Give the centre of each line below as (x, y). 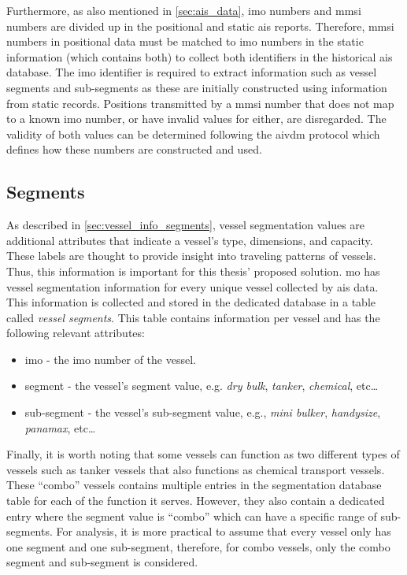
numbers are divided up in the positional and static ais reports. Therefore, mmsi (200, 26)
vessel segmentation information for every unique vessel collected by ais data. (192, 286)
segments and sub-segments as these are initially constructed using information (197, 87)
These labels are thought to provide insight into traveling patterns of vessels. (191, 256)
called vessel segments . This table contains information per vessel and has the (193, 317)
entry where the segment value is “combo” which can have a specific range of (192, 516)
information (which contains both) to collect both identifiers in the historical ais (200, 56)
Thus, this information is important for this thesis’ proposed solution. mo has (193, 271)
